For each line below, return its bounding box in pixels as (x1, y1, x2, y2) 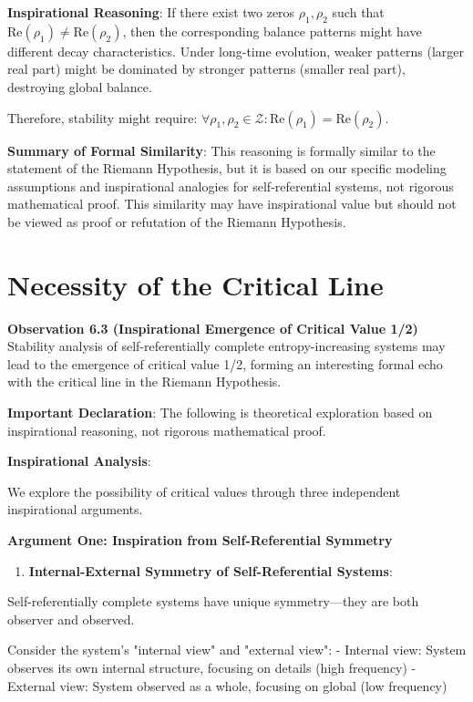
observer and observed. (7, 609, 135, 628)
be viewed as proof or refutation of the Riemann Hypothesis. (7, 212, 346, 231)
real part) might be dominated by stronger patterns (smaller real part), (7, 59, 406, 78)
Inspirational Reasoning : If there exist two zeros (7, 3, 295, 21)
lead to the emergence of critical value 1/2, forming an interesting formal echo (7, 354, 443, 373)
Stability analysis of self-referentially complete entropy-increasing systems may (7, 336, 446, 356)
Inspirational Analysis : (7, 451, 151, 470)
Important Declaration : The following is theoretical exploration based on (7, 403, 433, 422)
